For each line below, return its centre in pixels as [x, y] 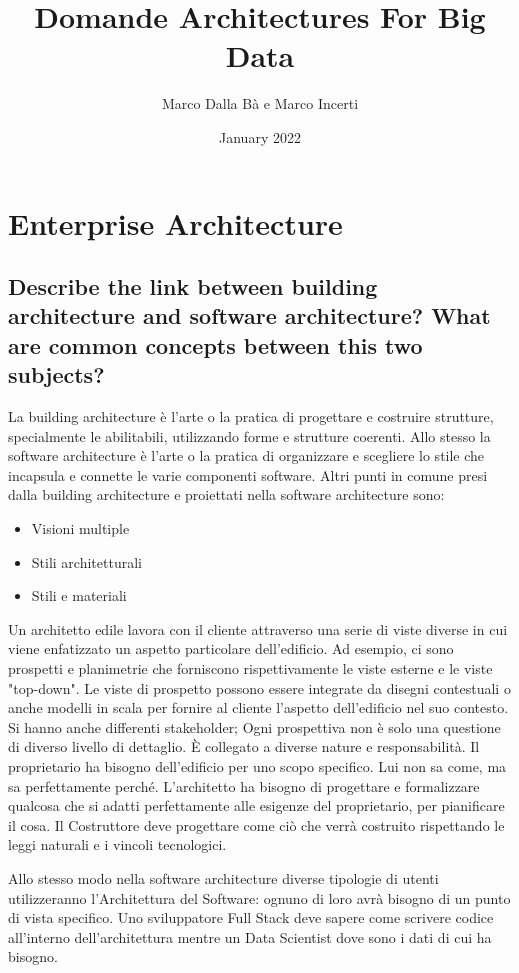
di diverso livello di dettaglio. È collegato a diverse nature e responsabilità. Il [244, 746]
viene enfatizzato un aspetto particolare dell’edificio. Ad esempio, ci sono [231, 648]
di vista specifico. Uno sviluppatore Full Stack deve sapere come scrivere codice [251, 917]
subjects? [56, 374]
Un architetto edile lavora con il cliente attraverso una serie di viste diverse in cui [258, 628]
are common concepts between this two [215, 344]
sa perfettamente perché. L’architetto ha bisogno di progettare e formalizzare [244, 785]
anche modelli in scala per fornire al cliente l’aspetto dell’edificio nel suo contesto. [258, 707]
